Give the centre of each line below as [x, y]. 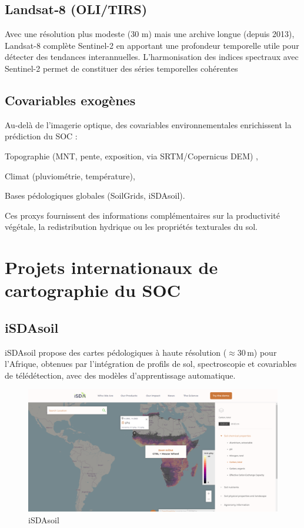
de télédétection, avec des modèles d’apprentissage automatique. [120, 375]
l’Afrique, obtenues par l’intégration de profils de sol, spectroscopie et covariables [151, 364]
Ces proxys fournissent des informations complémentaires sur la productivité [142, 215]
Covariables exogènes [70, 100]
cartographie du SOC [93, 290]
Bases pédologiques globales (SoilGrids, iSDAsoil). [95, 196]
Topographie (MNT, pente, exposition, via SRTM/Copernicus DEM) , [132, 156]
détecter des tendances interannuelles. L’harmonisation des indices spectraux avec [152, 57]
